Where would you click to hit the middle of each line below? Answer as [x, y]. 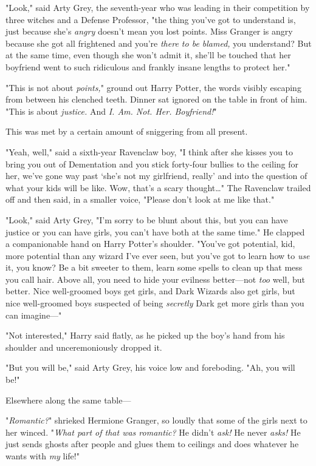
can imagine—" [34, 315]
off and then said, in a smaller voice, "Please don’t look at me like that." [140, 199]
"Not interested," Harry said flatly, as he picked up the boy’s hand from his [145, 335]
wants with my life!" [43, 456]
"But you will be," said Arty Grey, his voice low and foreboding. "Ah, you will [150, 367]
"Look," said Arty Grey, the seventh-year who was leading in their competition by [158, 7]
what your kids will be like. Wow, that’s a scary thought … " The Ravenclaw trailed [158, 187]
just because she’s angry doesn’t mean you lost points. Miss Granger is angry [149, 31]
